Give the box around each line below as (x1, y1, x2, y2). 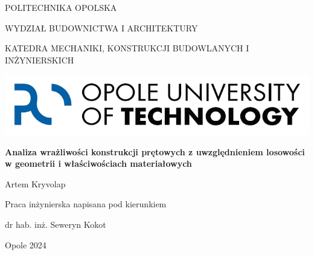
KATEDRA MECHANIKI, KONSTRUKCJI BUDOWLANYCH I (5, 42, 249, 54)
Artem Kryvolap (5, 177, 66, 190)
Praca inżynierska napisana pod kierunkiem (5, 198, 167, 210)
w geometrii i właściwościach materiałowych (5, 157, 192, 170)
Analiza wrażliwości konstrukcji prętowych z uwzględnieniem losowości (5, 145, 305, 158)
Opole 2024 (5, 238, 46, 251)
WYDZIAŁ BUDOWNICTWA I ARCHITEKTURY (5, 21, 198, 34)
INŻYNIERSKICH (5, 53, 74, 66)
